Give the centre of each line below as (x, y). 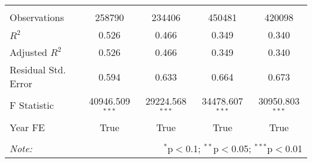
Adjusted (28, 52)
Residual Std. (38, 69)
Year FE (27, 127)
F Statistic (32, 105)
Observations (37, 17)
